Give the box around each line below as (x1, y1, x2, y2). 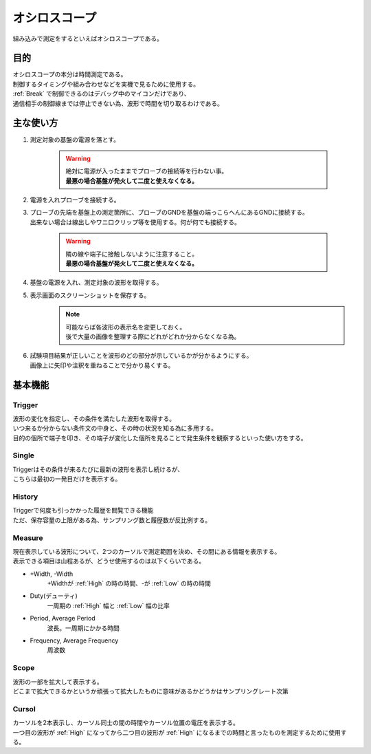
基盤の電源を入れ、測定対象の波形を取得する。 (30, 279, 163, 287)
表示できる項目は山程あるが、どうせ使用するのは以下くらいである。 (12, 557, 205, 565)
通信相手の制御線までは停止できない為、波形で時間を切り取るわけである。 (12, 99, 223, 107)
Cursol (12, 704, 36, 713)
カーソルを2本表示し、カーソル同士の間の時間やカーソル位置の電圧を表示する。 (12, 719, 240, 727)
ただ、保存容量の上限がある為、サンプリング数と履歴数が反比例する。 (12, 516, 212, 524)
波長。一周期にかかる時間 (47, 623, 120, 632)
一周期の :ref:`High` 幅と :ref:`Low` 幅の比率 (47, 601, 170, 610)
